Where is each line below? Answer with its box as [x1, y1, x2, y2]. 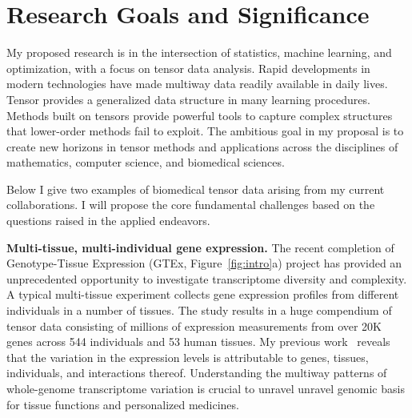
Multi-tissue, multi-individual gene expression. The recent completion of [6, 239, 394, 255]
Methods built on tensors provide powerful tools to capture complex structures [6, 107, 393, 123]
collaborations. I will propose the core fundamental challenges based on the [6, 196, 375, 213]
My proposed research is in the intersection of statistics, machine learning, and [6, 44, 392, 61]
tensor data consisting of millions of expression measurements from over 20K [6, 317, 382, 334]
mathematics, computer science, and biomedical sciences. [6, 154, 285, 171]
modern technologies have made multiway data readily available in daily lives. [6, 75, 388, 92]
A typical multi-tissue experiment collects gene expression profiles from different [6, 286, 399, 303]
